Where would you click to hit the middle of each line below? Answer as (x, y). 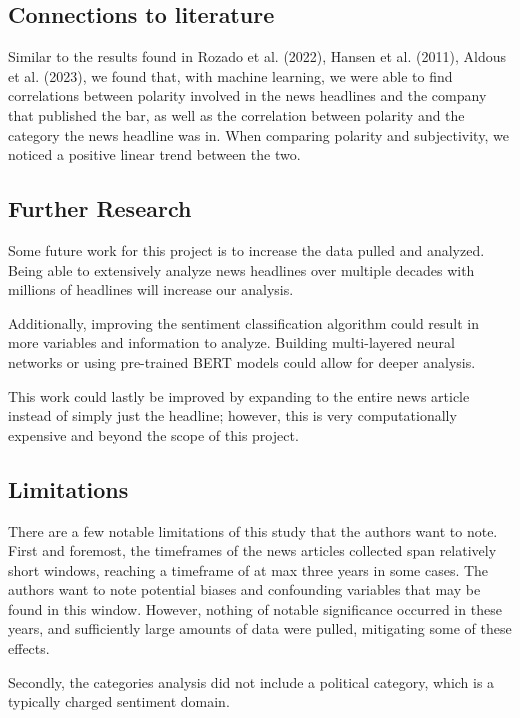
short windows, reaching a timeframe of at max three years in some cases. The (248, 569)
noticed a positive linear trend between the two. (154, 154)
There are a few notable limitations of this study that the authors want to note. (253, 530)
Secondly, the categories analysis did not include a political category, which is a (251, 681)
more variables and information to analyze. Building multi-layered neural (231, 342)
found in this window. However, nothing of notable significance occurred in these (255, 608)
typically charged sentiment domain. (119, 701)
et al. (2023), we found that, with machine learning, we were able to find (230, 75)
